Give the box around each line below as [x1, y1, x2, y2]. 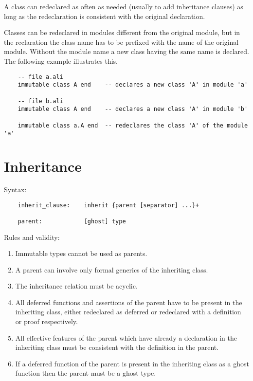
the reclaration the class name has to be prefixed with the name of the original [4, 36, 239, 47]
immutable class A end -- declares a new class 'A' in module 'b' [18, 106, 248, 113]
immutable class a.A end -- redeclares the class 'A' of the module [18, 122, 248, 129]
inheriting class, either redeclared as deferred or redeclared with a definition [15, 307, 241, 317]
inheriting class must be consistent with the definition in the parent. [15, 342, 219, 352]
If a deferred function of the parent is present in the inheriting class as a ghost [15, 358, 249, 368]
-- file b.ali [18, 97, 63, 105]
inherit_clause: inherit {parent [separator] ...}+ [18, 201, 199, 209]
